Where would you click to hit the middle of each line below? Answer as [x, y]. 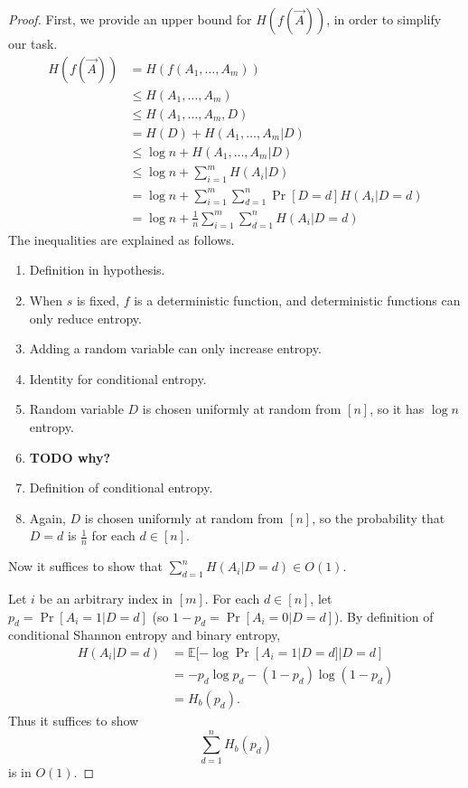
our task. [33, 43]
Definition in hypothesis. [97, 270]
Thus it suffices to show [74, 720]
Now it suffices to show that [85, 566]
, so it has [397, 409]
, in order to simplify [384, 19]
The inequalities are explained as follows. [122, 239]
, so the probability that [379, 517]
